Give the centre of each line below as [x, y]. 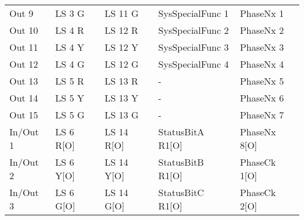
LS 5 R [70, 81]
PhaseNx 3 [262, 47]
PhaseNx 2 [262, 30]
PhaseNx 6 [262, 98]
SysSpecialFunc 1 [194, 13]
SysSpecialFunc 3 [194, 47]
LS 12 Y [121, 47]
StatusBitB [181, 162]
